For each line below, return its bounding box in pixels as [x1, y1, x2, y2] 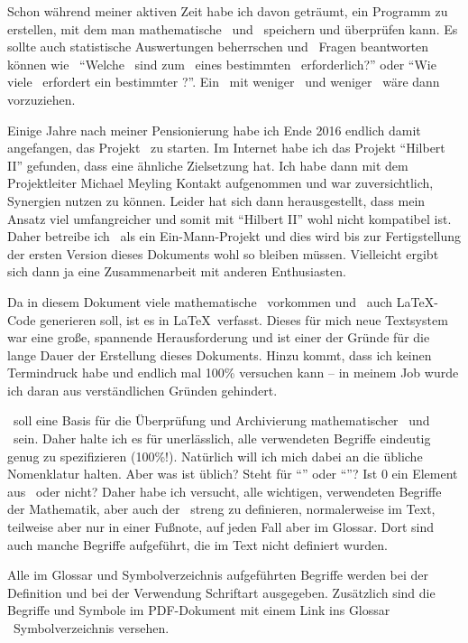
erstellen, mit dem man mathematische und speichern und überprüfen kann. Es [7, 19, 458, 38]
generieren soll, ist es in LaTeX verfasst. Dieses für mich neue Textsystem [40, 310, 448, 329]
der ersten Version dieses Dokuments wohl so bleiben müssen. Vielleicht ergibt [7, 244, 439, 263]
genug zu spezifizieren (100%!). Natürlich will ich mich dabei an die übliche [7, 446, 423, 465]
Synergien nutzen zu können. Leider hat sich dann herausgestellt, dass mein [7, 191, 426, 210]
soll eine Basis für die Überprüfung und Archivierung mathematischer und [13, 411, 430, 430]
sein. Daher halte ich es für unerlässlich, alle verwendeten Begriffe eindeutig [13, 429, 431, 448]
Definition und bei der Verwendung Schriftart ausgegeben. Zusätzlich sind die [7, 582, 436, 601]
